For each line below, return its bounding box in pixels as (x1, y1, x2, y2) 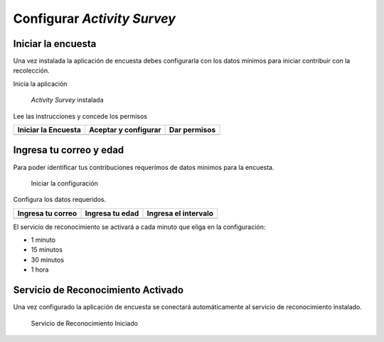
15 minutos (31, 245, 63, 254)
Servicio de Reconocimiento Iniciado (31, 319, 139, 327)
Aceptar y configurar (89, 125, 161, 135)
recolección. (13, 66, 50, 75)
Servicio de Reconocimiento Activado (13, 284, 184, 296)
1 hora (31, 265, 49, 274)
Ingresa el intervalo (146, 208, 213, 218)
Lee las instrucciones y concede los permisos (13, 112, 147, 120)
